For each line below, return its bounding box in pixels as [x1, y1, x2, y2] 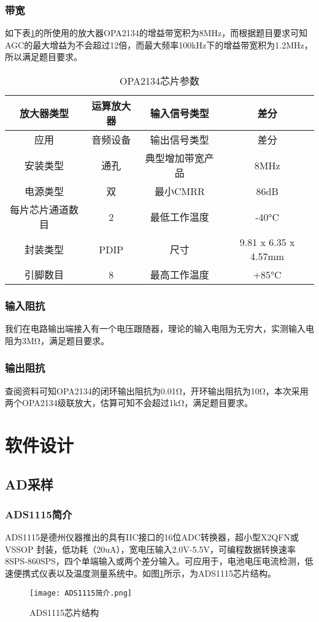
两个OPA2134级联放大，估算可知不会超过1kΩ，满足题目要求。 [5, 396, 253, 409]
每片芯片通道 [10, 202, 69, 217]
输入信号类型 [150, 106, 209, 120]
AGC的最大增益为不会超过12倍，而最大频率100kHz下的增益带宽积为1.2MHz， [5, 38, 313, 51]
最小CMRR [154, 184, 205, 198]
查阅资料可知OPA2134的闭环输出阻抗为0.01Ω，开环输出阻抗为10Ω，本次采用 [5, 384, 309, 397]
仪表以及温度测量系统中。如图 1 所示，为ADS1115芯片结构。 [39, 566, 276, 579]
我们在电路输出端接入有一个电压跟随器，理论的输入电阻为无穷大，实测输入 [5, 322, 306, 335]
